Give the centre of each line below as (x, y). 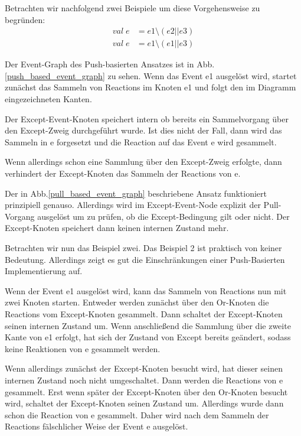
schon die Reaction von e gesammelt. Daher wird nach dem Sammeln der (137, 414)
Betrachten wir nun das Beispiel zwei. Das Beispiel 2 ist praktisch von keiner (143, 247)
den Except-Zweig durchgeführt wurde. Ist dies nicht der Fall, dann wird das (143, 130)
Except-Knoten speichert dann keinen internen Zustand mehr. (117, 228)
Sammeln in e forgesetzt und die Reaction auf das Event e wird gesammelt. (141, 141)
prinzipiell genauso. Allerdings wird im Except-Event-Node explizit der (133, 205)
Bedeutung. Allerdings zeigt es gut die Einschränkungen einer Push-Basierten (145, 259)
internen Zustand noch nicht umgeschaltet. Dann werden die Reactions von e (144, 380)
